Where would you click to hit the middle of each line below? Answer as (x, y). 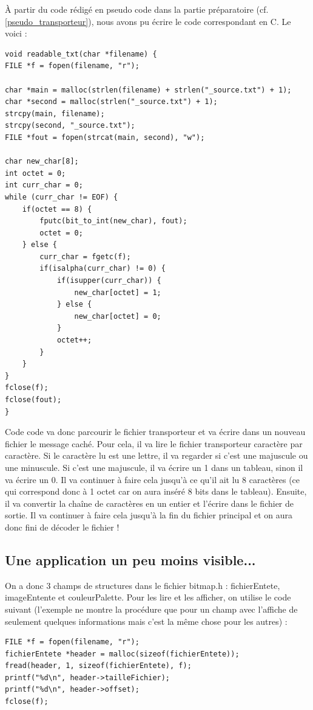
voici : (16, 33)
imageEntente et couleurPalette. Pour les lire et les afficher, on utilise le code (148, 597)
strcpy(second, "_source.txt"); (70, 126)
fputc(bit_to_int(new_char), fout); (113, 221)
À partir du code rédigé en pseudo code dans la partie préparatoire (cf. (137, 9)
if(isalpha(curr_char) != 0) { (103, 269)
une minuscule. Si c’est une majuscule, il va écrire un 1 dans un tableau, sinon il (154, 467)
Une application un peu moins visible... (130, 559)
